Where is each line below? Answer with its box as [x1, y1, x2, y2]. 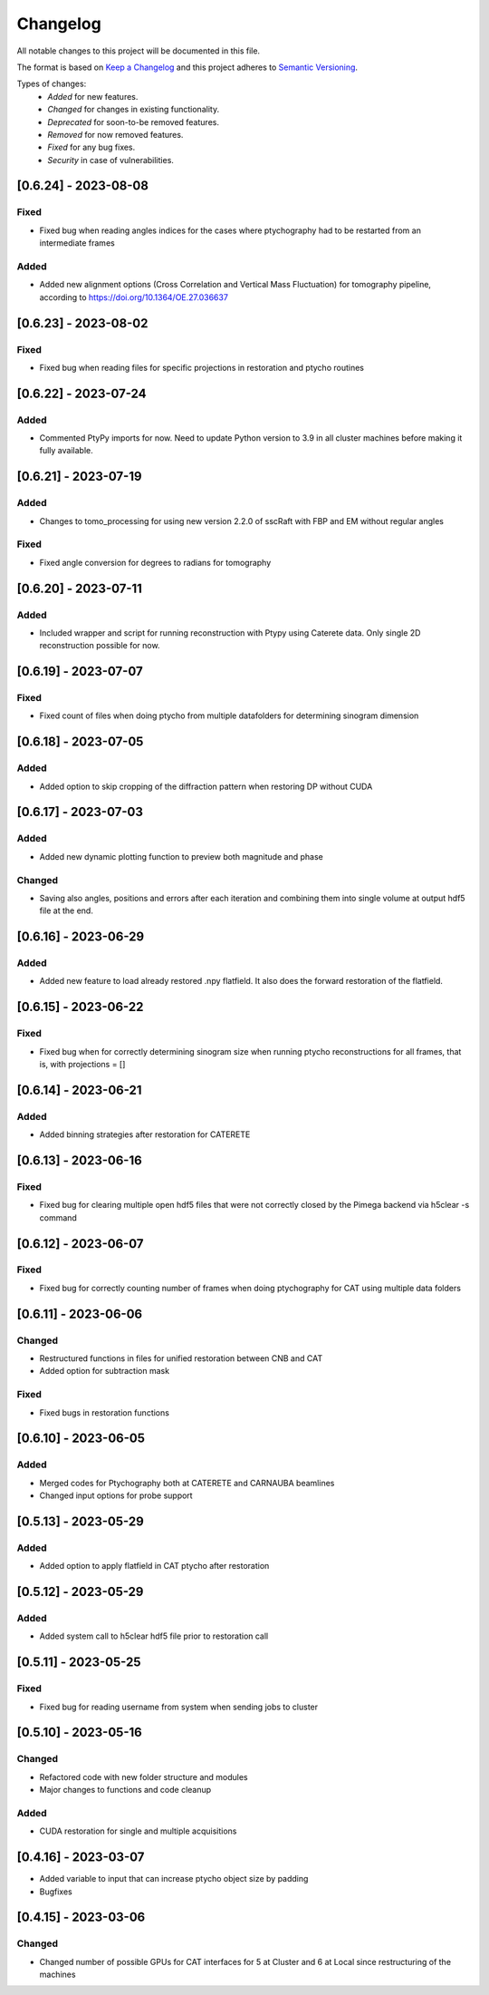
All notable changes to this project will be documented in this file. [16, 45, 261, 56]
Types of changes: [16, 78, 87, 90]
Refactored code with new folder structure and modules [39, 1771, 248, 1782]
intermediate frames [39, 238, 115, 248]
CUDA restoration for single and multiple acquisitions [39, 1825, 237, 1836]
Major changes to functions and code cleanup [39, 1785, 212, 1795]
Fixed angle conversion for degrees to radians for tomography [39, 557, 272, 568]
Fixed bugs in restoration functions [39, 1406, 169, 1418]
